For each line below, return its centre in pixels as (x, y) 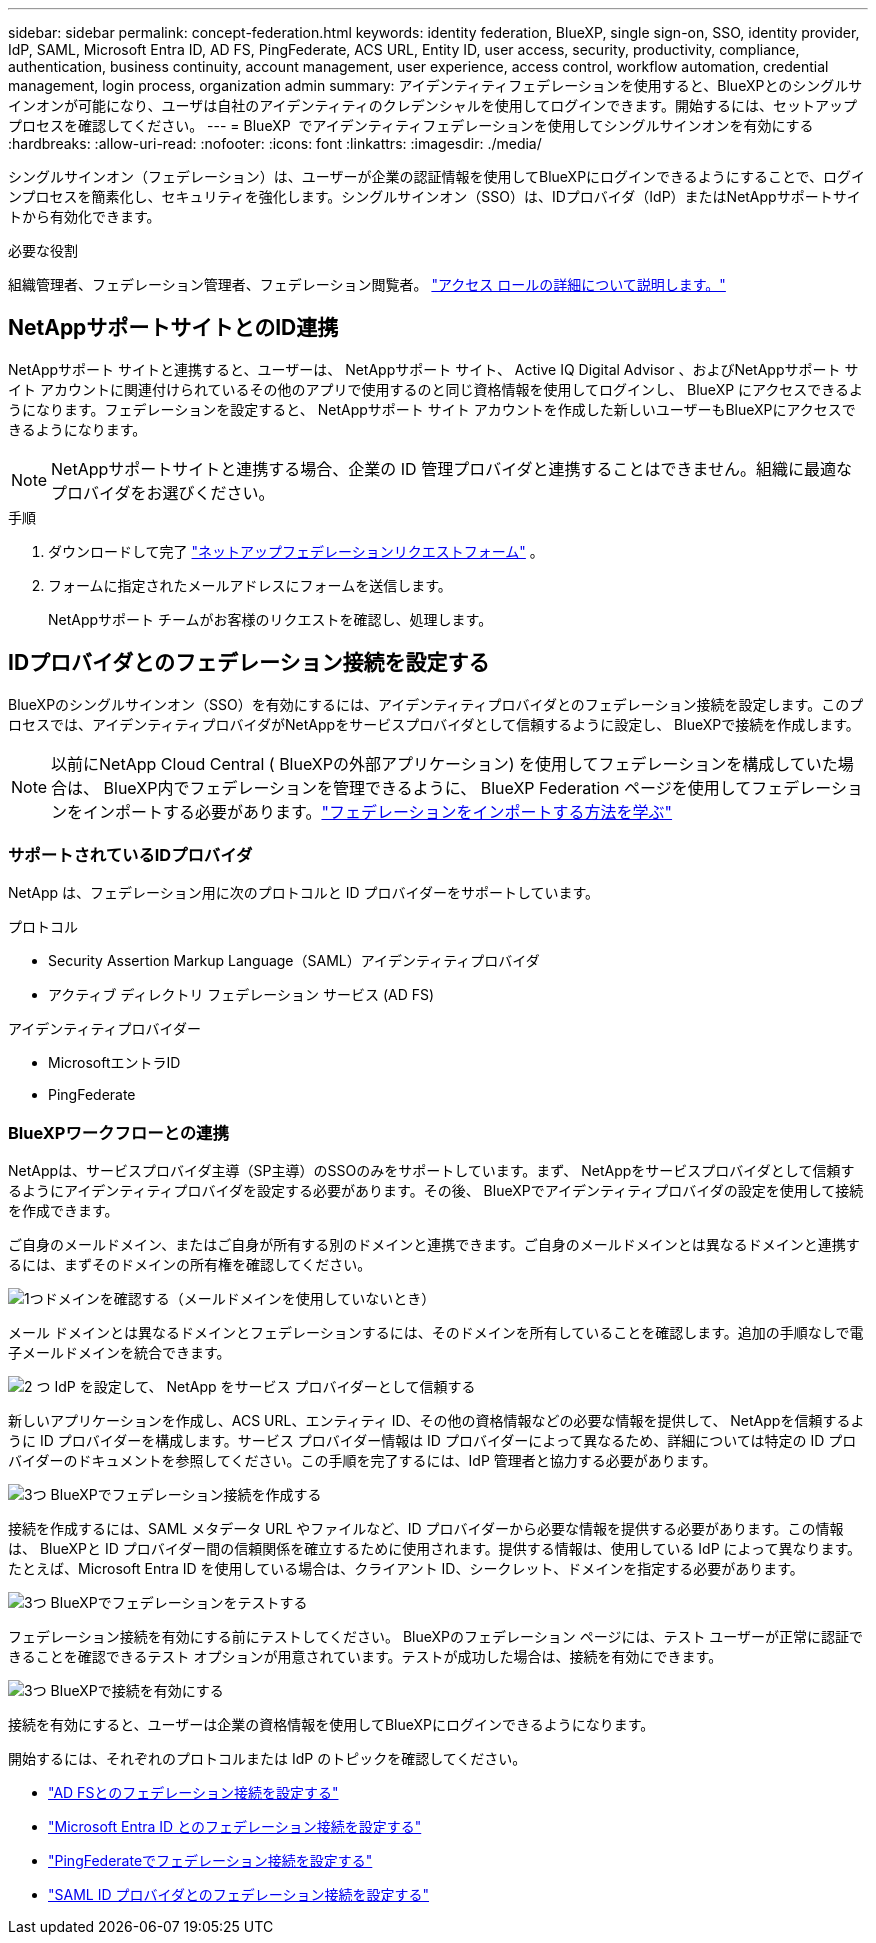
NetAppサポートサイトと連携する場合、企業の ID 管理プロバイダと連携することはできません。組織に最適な (452, 468)
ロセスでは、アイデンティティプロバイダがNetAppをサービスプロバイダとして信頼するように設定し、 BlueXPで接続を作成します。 (434, 724)
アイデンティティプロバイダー (105, 1029)
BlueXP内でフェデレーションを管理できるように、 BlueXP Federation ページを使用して (427, 787)
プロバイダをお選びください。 (163, 492)
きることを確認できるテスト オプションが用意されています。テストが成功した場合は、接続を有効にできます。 (365, 1657)
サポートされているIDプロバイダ (130, 855)
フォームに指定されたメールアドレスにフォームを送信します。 (250, 585)
